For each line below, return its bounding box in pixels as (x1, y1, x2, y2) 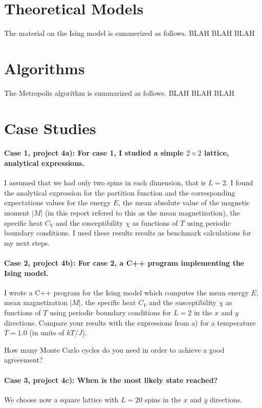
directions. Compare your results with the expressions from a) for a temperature (4, 317, 256, 328)
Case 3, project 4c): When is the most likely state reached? (4, 374, 218, 385)
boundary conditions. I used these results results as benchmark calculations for (4, 227, 251, 238)
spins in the (144, 394, 181, 404)
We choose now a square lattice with (4, 394, 119, 404)
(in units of (29, 327, 64, 338)
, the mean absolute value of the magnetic (118, 197, 250, 208)
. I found (226, 177, 253, 188)
